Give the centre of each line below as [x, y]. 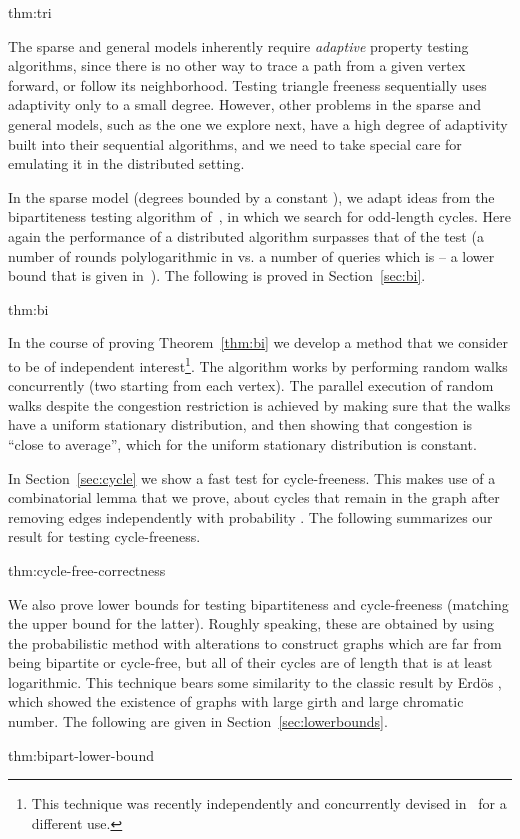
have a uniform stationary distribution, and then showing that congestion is [240, 424]
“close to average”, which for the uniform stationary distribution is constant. [242, 443]
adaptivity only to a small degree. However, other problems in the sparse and [244, 104]
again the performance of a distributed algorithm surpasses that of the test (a [246, 235]
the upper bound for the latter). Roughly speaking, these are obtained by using [251, 623]
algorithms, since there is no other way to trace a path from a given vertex [237, 65]
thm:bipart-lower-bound [81, 754]
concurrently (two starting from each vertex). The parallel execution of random [251, 385]
